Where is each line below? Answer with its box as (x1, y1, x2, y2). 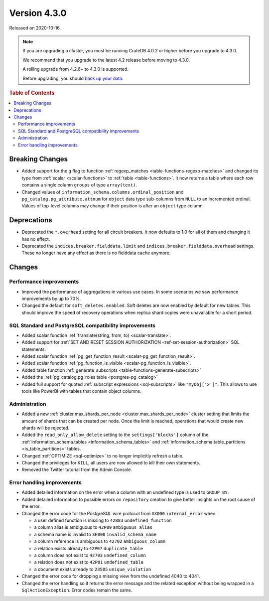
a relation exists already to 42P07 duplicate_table (34, 545, 143, 551)
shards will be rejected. (21, 425, 70, 431)
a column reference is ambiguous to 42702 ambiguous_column (34, 538, 166, 544)
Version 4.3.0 (9, 7, 67, 18)
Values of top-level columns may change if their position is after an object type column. (21, 203, 204, 209)
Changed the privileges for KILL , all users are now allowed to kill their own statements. (21, 459, 200, 465)
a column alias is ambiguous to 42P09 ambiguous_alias (34, 524, 153, 530)
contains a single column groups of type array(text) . (21, 182, 137, 188)
